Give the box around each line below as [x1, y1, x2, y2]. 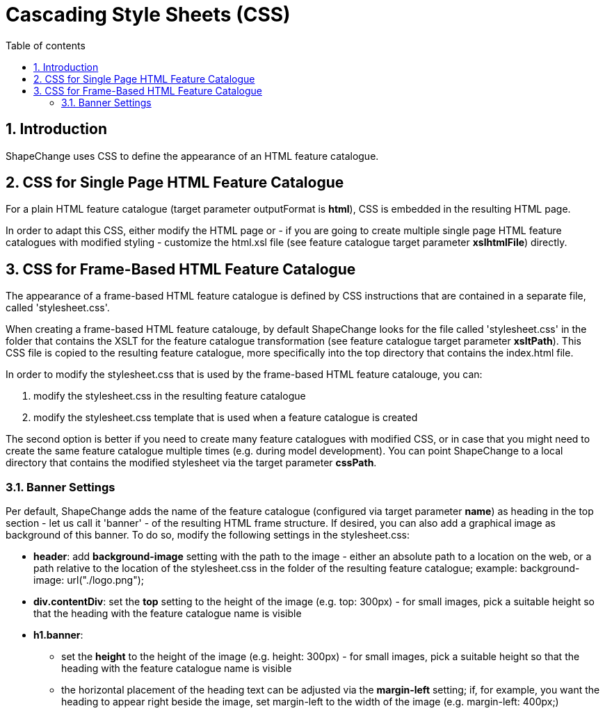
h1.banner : [33, 629, 83, 641]
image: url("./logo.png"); [33, 574, 145, 587]
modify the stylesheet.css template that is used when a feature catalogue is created [33, 411, 418, 424]
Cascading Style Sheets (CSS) [6, 3, 291, 26]
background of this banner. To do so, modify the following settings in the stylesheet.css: [6, 529, 410, 541]
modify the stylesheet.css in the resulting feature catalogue [33, 390, 306, 402]
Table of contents [6, 39, 86, 51]
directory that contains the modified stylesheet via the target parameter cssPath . [6, 457, 377, 469]
